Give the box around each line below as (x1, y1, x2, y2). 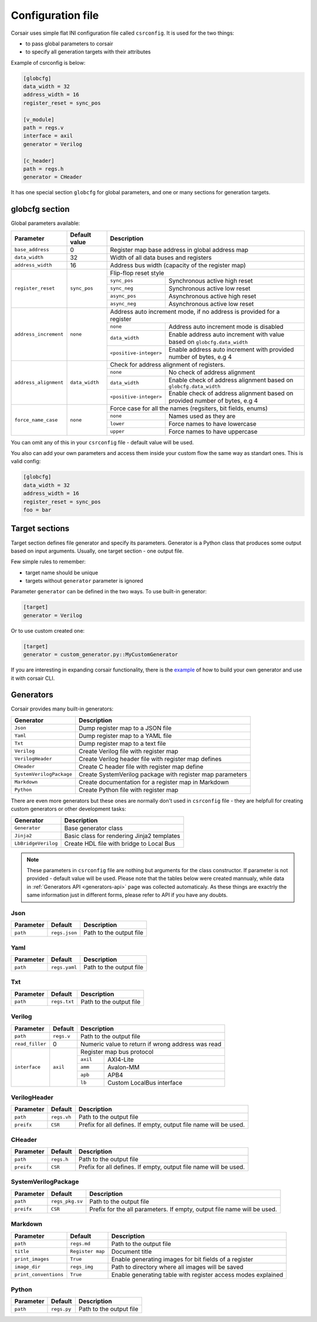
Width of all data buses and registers (110, 253, 212, 261)
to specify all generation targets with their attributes (25, 48, 151, 55)
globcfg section (11, 204, 70, 214)
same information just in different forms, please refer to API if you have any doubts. (26, 892, 228, 899)
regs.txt (50, 998, 75, 1005)
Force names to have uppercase (168, 427, 258, 436)
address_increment (14, 331, 64, 337)
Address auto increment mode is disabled (168, 323, 284, 331)
